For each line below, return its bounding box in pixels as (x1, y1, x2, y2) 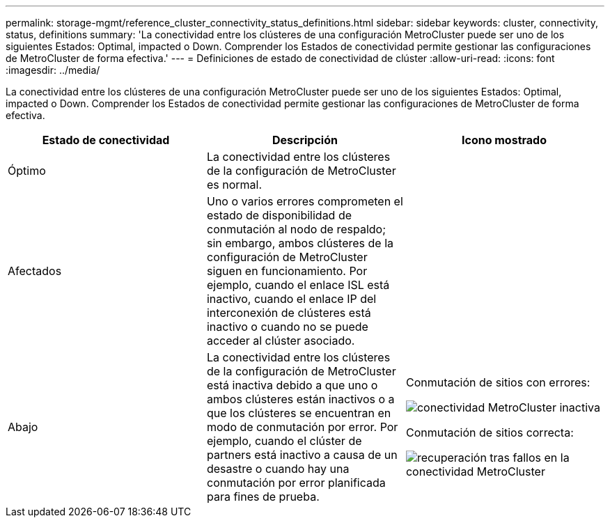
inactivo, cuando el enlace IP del (206, 292, 377, 306)
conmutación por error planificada (206, 476, 386, 490)
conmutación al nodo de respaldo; (206, 222, 386, 236)
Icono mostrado (461, 133, 547, 147)
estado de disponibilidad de (206, 208, 352, 222)
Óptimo (8, 164, 46, 178)
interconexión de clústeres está (206, 306, 371, 320)
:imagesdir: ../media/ (6, 64, 100, 76)
